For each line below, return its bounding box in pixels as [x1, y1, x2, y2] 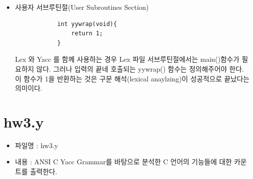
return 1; [71, 30, 103, 37]
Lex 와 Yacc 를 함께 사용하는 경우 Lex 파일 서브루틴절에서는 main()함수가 [15, 54, 240, 64]
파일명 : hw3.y [15, 140, 58, 150]
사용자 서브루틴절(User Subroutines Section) [15, 2, 149, 12]
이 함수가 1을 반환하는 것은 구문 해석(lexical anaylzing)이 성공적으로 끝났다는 [15, 73, 250, 83]
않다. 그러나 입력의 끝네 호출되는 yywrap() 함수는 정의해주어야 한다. [36, 63, 244, 74]
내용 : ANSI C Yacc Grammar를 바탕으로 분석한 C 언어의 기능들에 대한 [15, 156, 232, 167]
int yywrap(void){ [57, 20, 117, 27]
